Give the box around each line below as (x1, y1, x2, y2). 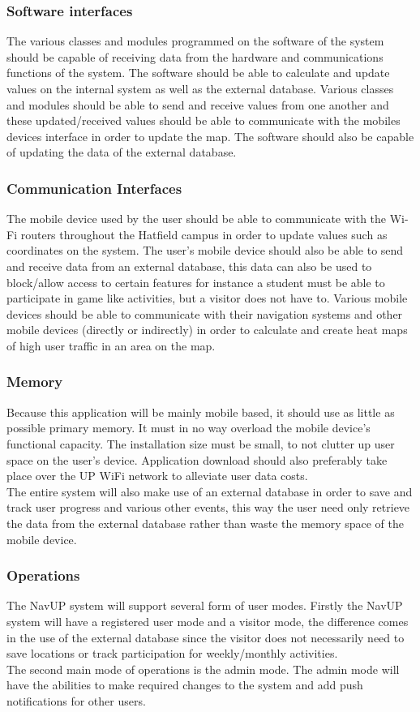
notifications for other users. (6, 692, 146, 709)
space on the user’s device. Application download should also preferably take (6, 451, 388, 468)
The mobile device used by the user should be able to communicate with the (6, 210, 387, 227)
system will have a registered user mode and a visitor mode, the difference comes (6, 612, 409, 629)
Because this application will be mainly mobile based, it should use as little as (6, 403, 395, 420)
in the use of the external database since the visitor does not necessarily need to (6, 628, 405, 646)
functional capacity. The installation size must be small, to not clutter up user (6, 435, 395, 452)
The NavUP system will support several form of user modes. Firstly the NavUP (6, 597, 403, 614)
